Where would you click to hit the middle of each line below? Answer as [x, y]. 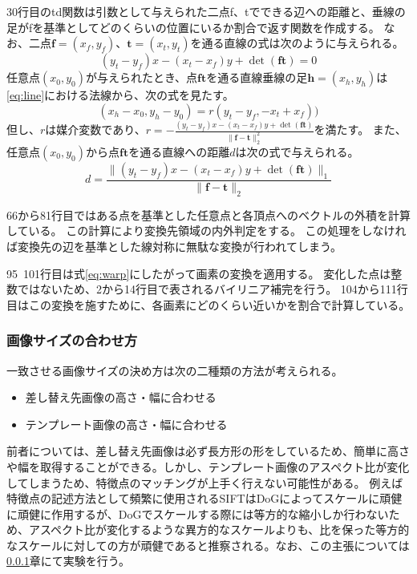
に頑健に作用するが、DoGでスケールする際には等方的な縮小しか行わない [198, 513]
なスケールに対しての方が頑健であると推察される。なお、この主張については [208, 545]
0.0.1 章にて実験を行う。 [68, 561]
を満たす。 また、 [360, 129]
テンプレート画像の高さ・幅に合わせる [126, 424]
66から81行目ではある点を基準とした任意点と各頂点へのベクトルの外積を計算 [208, 214]
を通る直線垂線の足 [257, 77]
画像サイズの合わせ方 [72, 340]
